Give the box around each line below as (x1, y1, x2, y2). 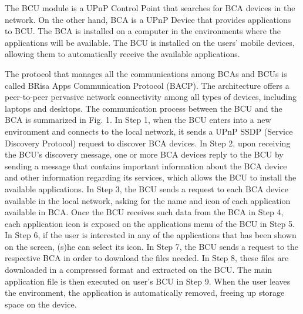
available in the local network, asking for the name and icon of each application (5, 194, 291, 206)
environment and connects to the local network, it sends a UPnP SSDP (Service (5, 125, 293, 137)
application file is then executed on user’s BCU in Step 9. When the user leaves (5, 275, 291, 287)
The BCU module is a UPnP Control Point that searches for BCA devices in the (5, 2, 295, 14)
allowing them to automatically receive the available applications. (5, 48, 240, 60)
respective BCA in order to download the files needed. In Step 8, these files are (5, 252, 289, 264)
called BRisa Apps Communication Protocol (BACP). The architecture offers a (5, 79, 289, 91)
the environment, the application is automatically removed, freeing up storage (5, 286, 285, 299)
